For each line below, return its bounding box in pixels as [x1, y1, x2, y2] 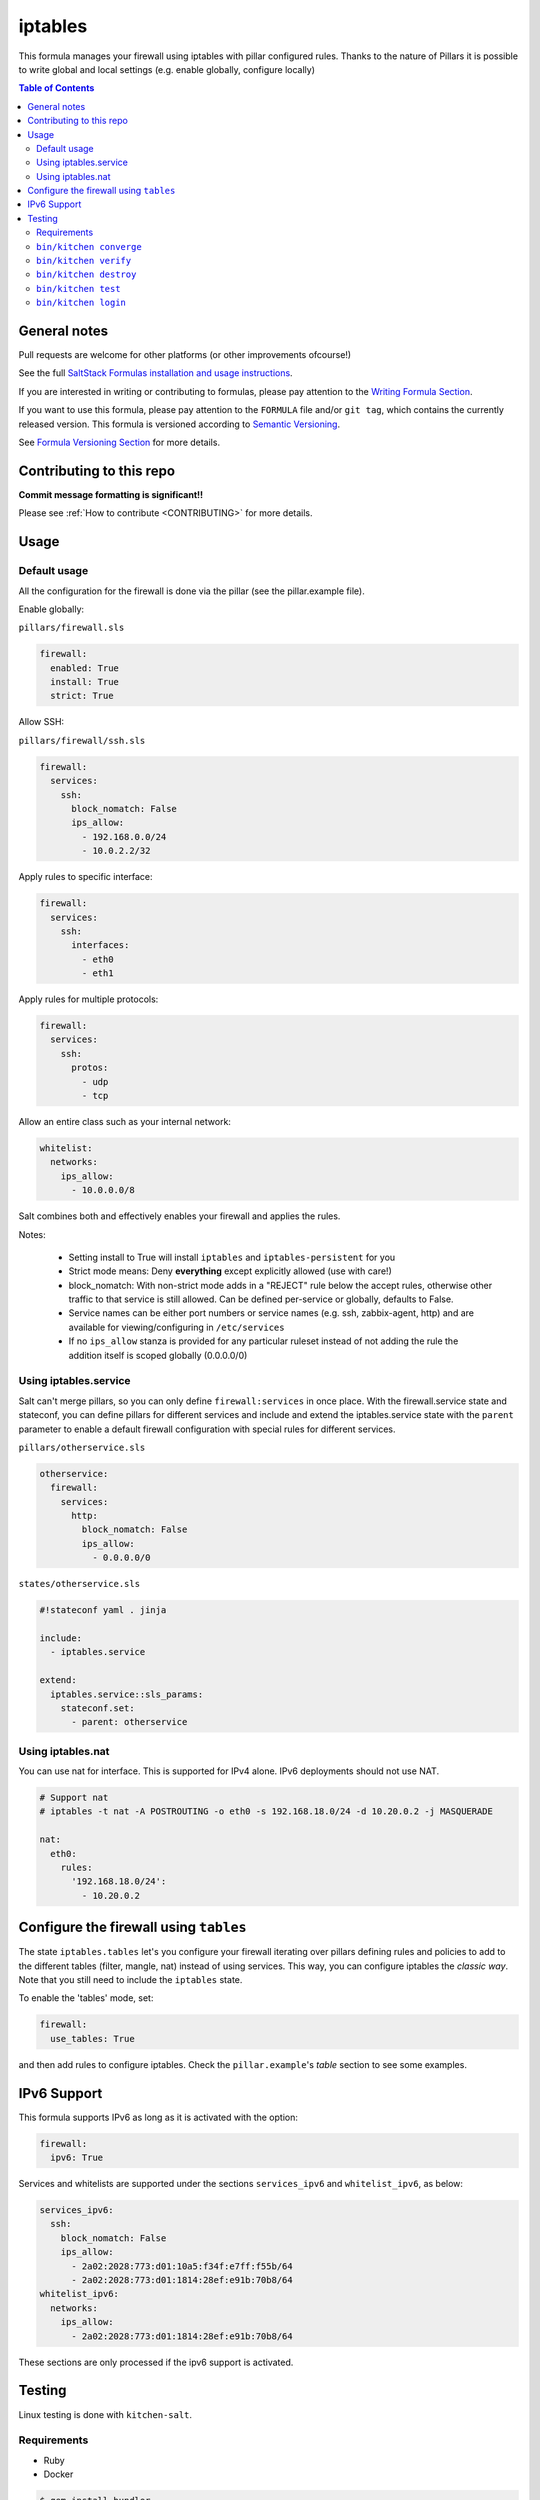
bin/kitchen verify [36, 255, 132, 267]
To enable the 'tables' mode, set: [18, 1992, 154, 2004]
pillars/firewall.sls [18, 622, 125, 634]
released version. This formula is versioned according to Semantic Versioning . [18, 418, 340, 430]
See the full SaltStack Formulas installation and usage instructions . [18, 367, 294, 379]
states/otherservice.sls [18, 1578, 140, 1590]
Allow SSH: [18, 716, 65, 728]
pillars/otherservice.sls [18, 1441, 146, 1453]
